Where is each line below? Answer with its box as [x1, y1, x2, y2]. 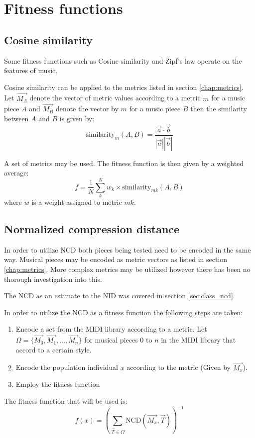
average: [4, 168, 29, 178]
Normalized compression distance [4, 221, 180, 236]
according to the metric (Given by [127, 362, 231, 372]
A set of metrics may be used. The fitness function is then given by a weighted [4, 158, 244, 168]
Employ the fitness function [15, 379, 100, 389]
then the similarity [190, 103, 247, 114]
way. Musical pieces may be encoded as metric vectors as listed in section [4, 254, 228, 264]
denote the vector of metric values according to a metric [29, 92, 201, 103]
